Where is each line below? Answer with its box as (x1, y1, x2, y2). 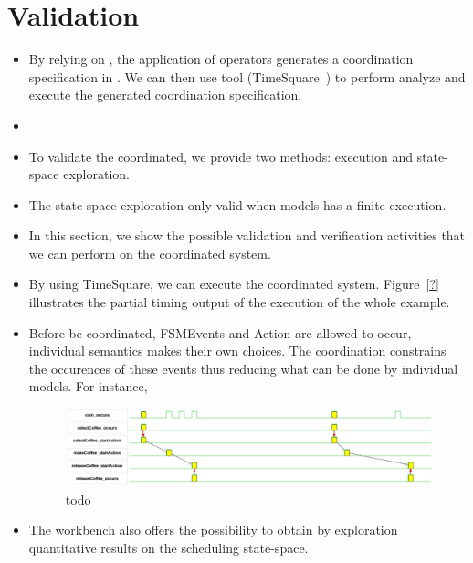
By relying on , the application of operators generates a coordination (28, 49, 414, 69)
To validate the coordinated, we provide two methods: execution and (28, 146, 413, 165)
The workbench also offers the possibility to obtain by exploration (28, 520, 398, 539)
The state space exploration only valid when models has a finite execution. (28, 195, 447, 214)
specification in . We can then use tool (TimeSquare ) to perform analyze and (28, 67, 466, 86)
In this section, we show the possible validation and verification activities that (28, 226, 466, 245)
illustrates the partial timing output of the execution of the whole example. (28, 292, 450, 312)
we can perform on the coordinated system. (28, 243, 271, 262)
